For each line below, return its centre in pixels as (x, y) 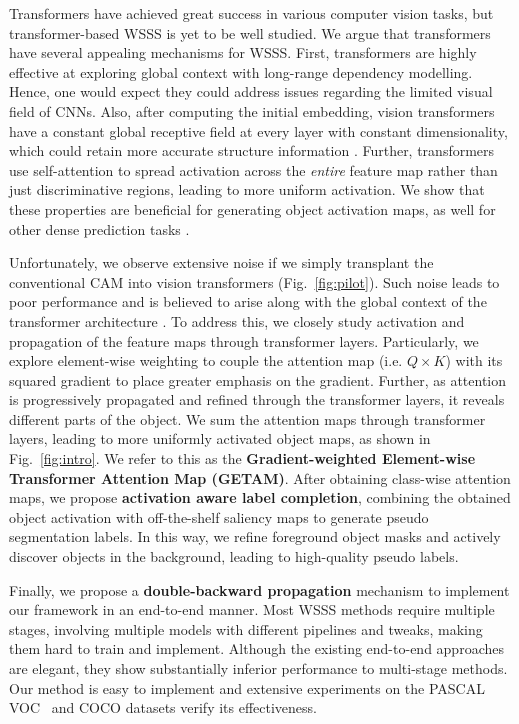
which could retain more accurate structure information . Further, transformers (252, 150)
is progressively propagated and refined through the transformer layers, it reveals (257, 399)
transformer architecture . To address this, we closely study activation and (237, 320)
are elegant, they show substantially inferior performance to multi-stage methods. (258, 668)
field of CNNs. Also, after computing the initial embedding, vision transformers (252, 110)
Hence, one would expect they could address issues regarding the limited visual (251, 91)
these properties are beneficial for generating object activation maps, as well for (252, 208)
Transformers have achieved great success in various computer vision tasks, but (251, 13)
